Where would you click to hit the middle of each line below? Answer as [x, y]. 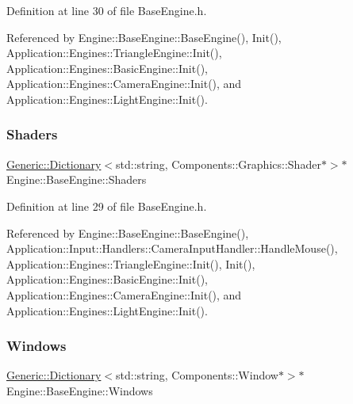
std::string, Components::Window [197, 375]
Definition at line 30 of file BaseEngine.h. [107, 10]
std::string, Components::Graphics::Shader [219, 164]
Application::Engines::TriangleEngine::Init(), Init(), [131, 263]
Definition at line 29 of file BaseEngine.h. [107, 206]
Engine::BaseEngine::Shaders [77, 179]
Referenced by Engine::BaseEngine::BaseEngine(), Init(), [144, 37]
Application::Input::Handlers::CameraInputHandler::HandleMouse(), [172, 248]
